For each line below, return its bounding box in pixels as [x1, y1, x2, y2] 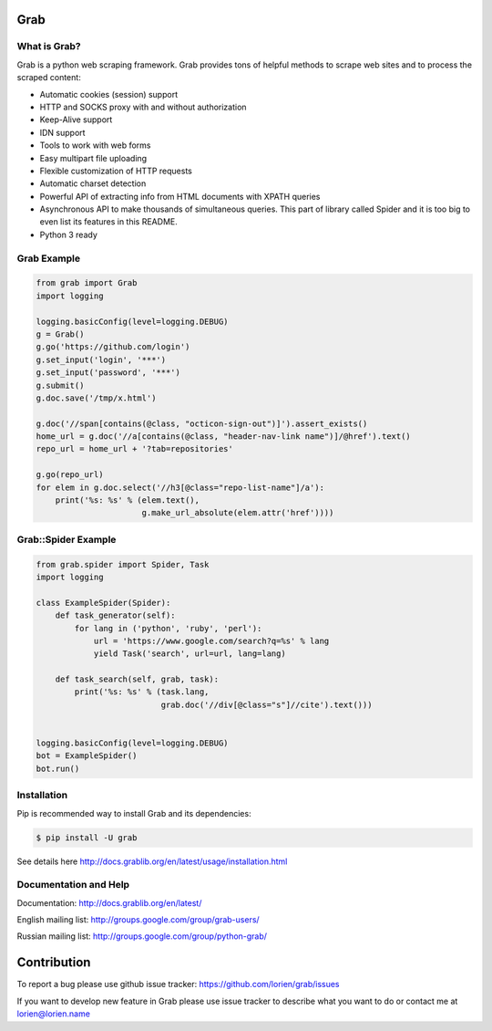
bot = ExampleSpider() [36, 751, 138, 761]
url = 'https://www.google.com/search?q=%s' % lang [93, 635, 330, 646]
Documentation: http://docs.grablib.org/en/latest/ [16, 897, 202, 908]
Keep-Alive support [39, 114, 113, 125]
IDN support [39, 127, 86, 138]
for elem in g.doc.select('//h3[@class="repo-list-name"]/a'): [36, 482, 325, 493]
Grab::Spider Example [16, 533, 117, 546]
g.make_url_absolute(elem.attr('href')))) [141, 507, 334, 518]
